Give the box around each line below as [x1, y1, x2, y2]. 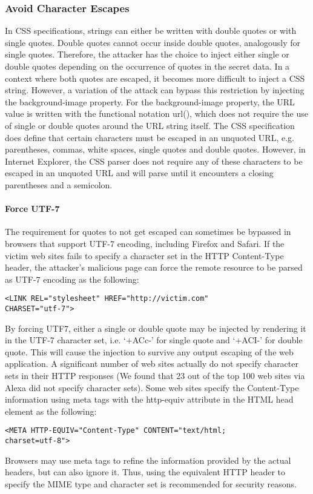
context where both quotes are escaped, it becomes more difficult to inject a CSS [5, 71, 305, 84]
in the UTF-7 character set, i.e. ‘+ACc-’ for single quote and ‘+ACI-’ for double [5, 334, 303, 346]
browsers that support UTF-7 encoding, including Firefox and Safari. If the [5, 237, 285, 249]
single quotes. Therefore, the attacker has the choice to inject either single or [5, 48, 289, 61]
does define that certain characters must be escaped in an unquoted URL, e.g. [5, 131, 294, 143]
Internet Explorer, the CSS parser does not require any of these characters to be [5, 154, 303, 167]
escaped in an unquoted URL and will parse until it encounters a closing [5, 166, 274, 179]
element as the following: [5, 404, 97, 417]
